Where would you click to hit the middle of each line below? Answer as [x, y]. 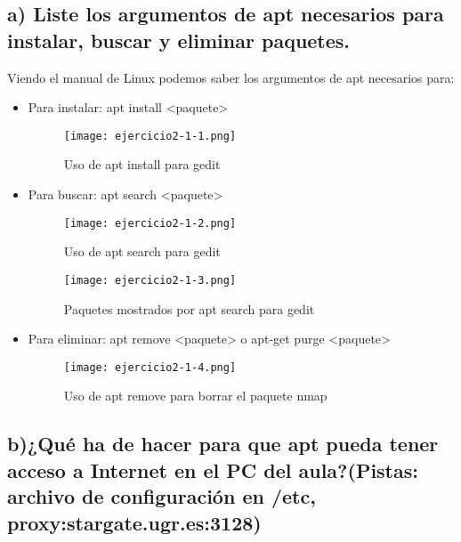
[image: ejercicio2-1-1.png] [150, 136]
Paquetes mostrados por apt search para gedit [189, 308]
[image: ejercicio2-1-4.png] [150, 367]
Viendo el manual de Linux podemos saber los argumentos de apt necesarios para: [231, 77]
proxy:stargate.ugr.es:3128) [134, 522]
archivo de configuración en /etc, [162, 496]
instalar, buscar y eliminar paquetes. [179, 40]
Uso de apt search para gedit [142, 251]
